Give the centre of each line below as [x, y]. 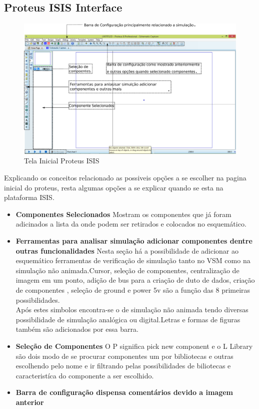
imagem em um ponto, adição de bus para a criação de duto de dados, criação [135, 280]
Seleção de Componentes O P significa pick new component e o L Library [134, 346]
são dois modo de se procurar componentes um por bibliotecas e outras [124, 356]
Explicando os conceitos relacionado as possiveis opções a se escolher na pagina [125, 177]
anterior [30, 402]
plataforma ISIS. [29, 197]
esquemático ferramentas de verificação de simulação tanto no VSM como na [133, 260]
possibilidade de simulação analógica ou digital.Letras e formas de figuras [128, 319]
